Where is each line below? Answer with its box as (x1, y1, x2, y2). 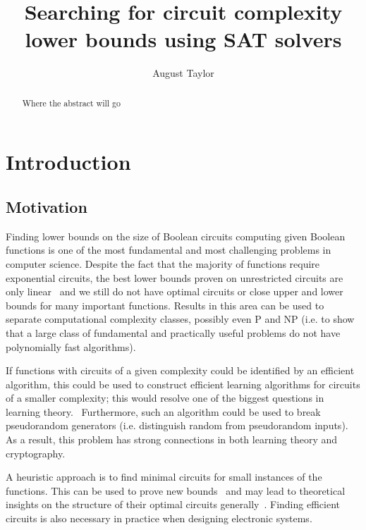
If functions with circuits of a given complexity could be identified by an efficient (6, 363, 355, 378)
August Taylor (152, 66, 214, 80)
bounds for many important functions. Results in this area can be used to (6, 297, 324, 312)
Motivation (6, 195, 87, 217)
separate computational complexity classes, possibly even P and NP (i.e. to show (6, 312, 355, 326)
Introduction (6, 147, 131, 176)
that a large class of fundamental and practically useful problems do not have (6, 325, 341, 340)
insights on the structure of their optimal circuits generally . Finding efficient (6, 497, 341, 512)
